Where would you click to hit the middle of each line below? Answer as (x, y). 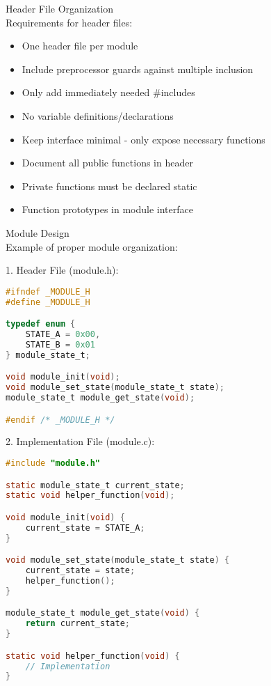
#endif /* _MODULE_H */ (60, 420)
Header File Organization (60, 8)
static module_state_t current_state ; (95, 485)
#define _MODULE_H (48, 302)
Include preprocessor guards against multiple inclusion (138, 69)
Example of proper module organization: (92, 246)
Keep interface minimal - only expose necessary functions (143, 139)
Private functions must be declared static (109, 186)
